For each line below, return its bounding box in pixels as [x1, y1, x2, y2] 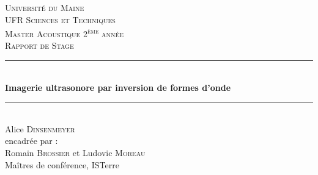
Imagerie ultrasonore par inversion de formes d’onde [5, 80, 231, 93]
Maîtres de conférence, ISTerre [5, 158, 119, 171]
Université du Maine [5, 1, 84, 13]
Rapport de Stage [5, 39, 74, 52]
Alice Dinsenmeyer [5, 122, 75, 135]
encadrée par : [5, 134, 58, 147]
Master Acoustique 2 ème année [5, 26, 124, 40]
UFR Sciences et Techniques [5, 13, 116, 26]
